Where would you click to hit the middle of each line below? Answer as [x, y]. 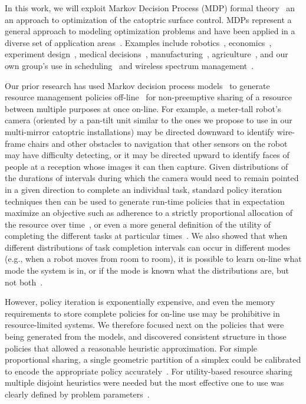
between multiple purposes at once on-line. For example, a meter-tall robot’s [143, 108]
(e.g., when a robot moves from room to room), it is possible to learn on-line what [153, 259]
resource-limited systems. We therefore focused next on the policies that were [144, 325]
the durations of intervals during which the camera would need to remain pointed [152, 178]
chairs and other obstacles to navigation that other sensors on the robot [158, 143]
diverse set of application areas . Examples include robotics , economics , [138, 42]
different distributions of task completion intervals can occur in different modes [148, 247]
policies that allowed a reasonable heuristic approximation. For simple [131, 348]
